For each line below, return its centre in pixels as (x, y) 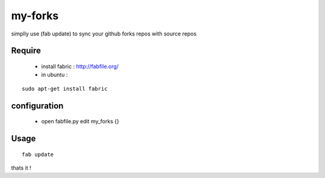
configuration (37, 106)
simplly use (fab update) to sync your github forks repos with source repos (104, 34)
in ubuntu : (54, 75)
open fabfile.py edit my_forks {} (80, 121)
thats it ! (21, 168)
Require (26, 51)
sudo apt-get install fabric (65, 88)
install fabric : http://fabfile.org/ (80, 66)
